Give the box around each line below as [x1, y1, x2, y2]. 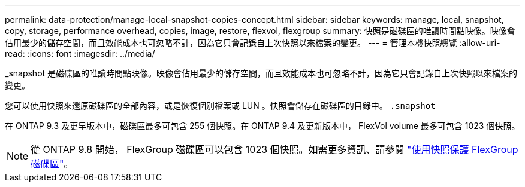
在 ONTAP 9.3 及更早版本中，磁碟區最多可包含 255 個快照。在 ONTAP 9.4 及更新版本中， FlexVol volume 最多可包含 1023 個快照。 [5, 121, 520, 131]
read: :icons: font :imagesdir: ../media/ [5, 48, 155, 59]
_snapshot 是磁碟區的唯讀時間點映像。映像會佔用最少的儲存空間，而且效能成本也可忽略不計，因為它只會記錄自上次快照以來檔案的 [5, 68, 518, 78]
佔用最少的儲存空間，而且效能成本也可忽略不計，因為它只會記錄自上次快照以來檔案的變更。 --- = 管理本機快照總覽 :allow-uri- [5, 38, 500, 48]
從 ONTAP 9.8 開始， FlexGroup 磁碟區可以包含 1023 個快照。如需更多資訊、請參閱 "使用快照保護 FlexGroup [31, 143, 518, 155]
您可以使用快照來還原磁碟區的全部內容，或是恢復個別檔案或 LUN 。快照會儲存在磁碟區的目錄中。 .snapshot [5, 100, 436, 111]
